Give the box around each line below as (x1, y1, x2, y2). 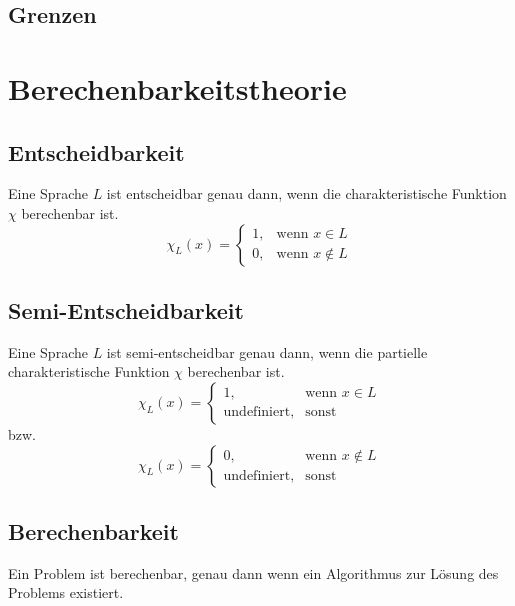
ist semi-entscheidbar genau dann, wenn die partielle (106, 341, 428, 362)
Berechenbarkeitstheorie (8, 67, 347, 108)
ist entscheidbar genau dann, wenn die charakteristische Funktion (106, 183, 507, 204)
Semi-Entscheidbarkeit (8, 294, 244, 325)
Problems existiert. (8, 582, 124, 603)
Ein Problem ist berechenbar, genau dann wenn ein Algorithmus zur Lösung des (8, 562, 499, 583)
